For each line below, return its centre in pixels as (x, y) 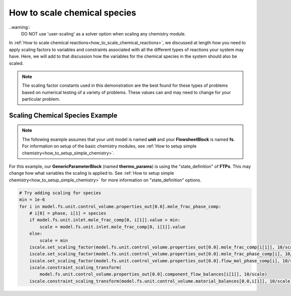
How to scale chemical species (73, 13)
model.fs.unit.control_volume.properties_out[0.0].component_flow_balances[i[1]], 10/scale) (154, 274)
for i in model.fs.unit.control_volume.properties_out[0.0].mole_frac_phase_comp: (120, 206)
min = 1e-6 (32, 200)
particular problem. (41, 99)
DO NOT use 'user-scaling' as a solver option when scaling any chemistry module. (104, 33)
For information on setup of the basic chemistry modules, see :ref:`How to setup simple (109, 146)
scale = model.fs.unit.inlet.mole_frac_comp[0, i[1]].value (113, 227)
